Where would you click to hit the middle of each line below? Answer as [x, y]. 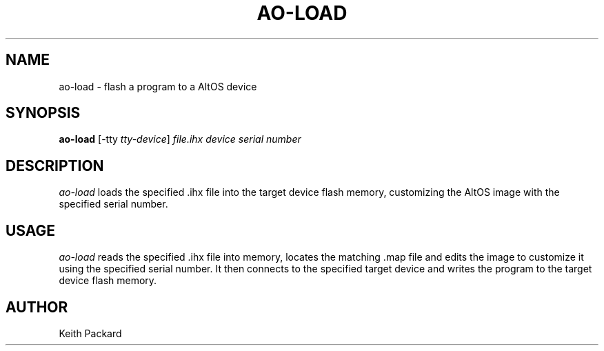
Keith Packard [90, 333]
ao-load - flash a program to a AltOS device [158, 86]
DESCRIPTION [55, 166]
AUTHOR [37, 307]
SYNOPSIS [43, 113]
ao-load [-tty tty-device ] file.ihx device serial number [180, 139]
